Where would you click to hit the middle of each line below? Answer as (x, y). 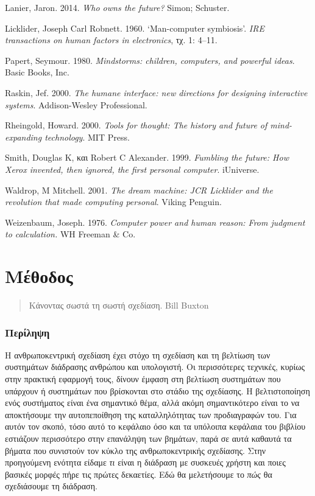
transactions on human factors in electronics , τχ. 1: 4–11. (111, 40)
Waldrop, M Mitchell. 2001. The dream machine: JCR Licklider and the (139, 190)
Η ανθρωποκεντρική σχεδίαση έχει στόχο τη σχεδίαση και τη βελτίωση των (138, 355)
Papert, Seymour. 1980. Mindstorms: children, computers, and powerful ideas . (150, 60)
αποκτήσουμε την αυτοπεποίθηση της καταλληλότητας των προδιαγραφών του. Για (151, 414)
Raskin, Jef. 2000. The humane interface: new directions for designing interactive (156, 92)
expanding (23, 137)
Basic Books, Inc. (37, 72)
